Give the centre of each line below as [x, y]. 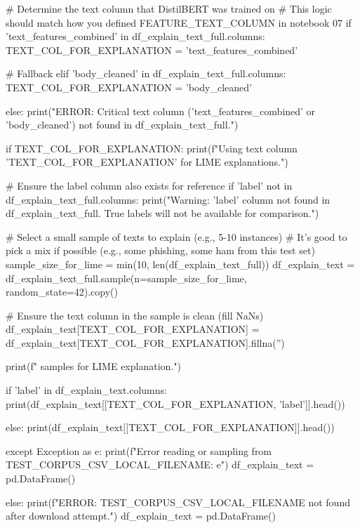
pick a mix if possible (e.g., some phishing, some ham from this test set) [160, 250]
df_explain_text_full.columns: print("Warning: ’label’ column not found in [168, 199]
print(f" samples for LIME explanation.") [93, 366]
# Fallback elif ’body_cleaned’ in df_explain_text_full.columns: [146, 73]
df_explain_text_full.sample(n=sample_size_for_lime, [126, 278]
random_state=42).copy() [62, 292]
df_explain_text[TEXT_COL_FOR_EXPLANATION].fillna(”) [145, 342]
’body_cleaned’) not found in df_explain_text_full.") [122, 125]
